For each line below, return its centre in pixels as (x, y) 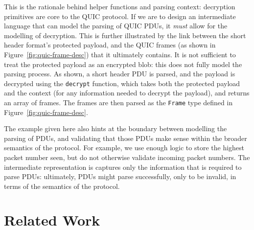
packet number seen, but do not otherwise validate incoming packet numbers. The (127, 157)
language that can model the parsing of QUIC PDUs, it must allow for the (116, 26)
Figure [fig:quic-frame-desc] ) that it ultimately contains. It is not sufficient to (120, 54)
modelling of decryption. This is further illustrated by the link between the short (125, 35)
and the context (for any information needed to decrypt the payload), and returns (127, 93)
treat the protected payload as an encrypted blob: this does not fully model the (123, 64)
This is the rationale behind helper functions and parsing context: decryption (120, 6)
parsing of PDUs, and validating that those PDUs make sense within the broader (126, 138)
